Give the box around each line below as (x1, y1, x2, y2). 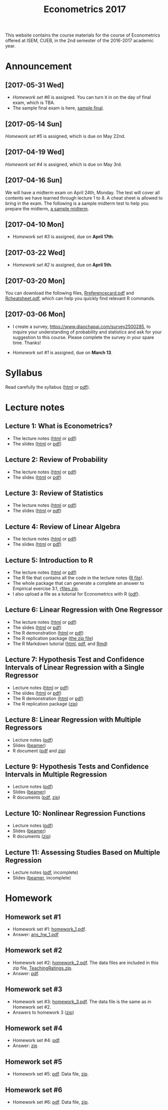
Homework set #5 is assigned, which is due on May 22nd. (5, 133, 126, 139)
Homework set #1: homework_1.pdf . (12, 926, 86, 932)
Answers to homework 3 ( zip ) (12, 1009, 74, 1015)
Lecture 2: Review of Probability (5, 455, 108, 464)
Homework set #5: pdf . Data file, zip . (12, 1071, 89, 1077)
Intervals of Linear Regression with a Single (5, 663, 145, 672)
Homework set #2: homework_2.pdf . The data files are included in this (12, 959, 159, 966)
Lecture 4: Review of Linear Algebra (5, 522, 121, 531)
